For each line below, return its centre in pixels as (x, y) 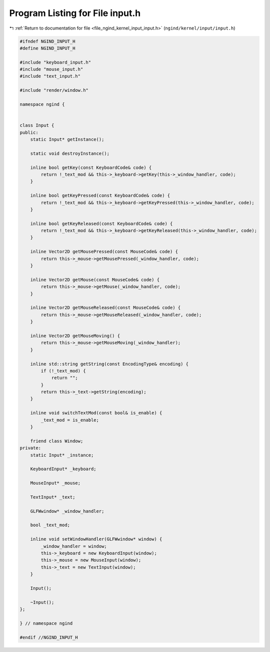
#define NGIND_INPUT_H (47, 48)
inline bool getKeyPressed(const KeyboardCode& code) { (100, 196)
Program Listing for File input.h (75, 13)
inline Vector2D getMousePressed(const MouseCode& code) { (104, 252)
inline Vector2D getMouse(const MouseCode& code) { (95, 280)
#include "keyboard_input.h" (55, 62)
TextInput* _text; (53, 497)
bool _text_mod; (50, 525)
